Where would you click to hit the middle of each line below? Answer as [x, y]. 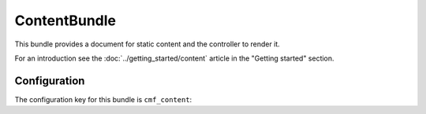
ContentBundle [65, 20]
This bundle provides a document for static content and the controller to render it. [147, 44]
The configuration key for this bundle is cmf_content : [103, 99]
